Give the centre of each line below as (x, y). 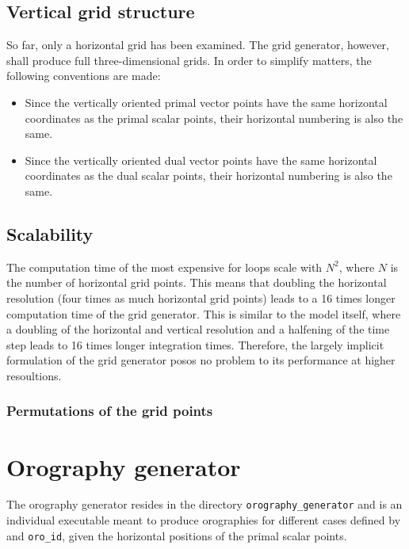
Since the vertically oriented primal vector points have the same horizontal (206, 102)
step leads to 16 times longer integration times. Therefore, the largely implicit (195, 344)
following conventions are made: (84, 76)
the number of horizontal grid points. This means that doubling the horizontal (197, 282)
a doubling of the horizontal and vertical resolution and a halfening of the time (198, 329)
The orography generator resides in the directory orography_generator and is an (204, 504)
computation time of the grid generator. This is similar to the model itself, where (204, 313)
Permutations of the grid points (110, 411)
